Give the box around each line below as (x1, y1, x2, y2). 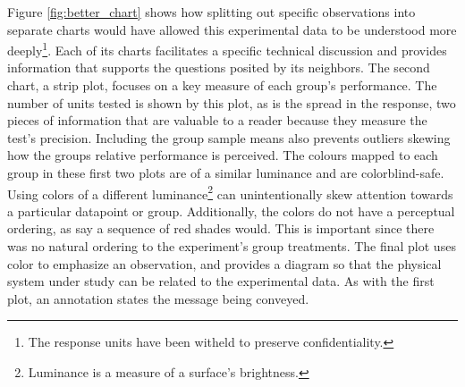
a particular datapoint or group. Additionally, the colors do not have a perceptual (7, 201, 455, 220)
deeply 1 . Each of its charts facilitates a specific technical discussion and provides (7, 38, 447, 59)
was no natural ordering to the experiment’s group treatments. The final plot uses (7, 237, 456, 256)
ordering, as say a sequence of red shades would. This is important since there (7, 219, 435, 238)
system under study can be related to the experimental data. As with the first (7, 272, 435, 290)
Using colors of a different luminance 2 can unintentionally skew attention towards (7, 181, 453, 203)
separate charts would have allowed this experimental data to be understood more (7, 20, 457, 38)
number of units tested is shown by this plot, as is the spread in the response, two (7, 93, 456, 112)
